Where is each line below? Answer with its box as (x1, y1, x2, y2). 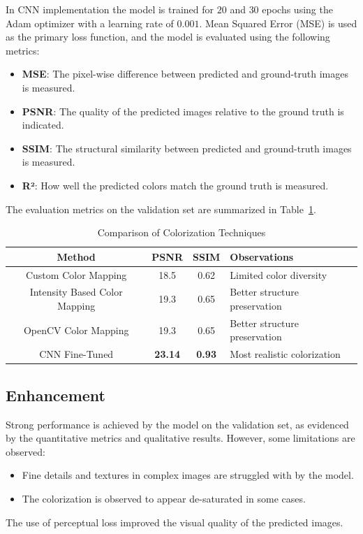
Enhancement (6, 384, 105, 405)
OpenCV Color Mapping (23, 322, 129, 337)
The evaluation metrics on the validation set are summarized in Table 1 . (6, 201, 316, 216)
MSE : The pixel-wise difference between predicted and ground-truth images (22, 66, 348, 81)
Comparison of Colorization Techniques (97, 225, 266, 240)
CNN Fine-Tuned (39, 347, 114, 361)
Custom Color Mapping (25, 267, 127, 282)
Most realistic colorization (230, 347, 341, 361)
